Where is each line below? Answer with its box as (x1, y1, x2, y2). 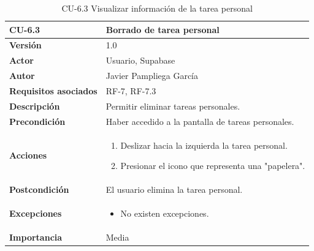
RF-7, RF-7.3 (105, 84, 156, 97)
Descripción (9, 99, 60, 112)
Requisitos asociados (9, 84, 98, 97)
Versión (9, 39, 42, 51)
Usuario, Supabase (105, 54, 175, 67)
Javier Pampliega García (105, 69, 198, 82)
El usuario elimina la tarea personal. (105, 182, 243, 195)
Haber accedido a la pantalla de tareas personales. (105, 114, 294, 127)
